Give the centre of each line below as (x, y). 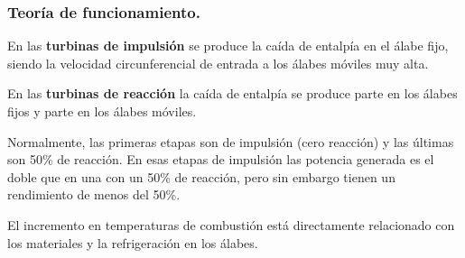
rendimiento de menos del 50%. (94, 194)
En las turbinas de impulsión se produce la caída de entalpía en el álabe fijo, (228, 46)
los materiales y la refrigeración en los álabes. (133, 242)
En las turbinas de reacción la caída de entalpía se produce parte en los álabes (232, 93)
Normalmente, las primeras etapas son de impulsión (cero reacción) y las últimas (231, 141)
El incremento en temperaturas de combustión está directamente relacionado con (231, 224)
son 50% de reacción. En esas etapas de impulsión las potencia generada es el (221, 159)
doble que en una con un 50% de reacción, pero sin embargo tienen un (201, 176)
